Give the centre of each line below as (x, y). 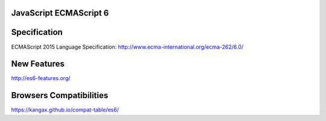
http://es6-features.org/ (41, 78)
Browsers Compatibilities (60, 95)
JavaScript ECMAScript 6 (60, 13)
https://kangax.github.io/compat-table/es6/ (65, 110)
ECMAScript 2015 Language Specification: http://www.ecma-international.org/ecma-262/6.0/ (127, 47)
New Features (38, 64)
